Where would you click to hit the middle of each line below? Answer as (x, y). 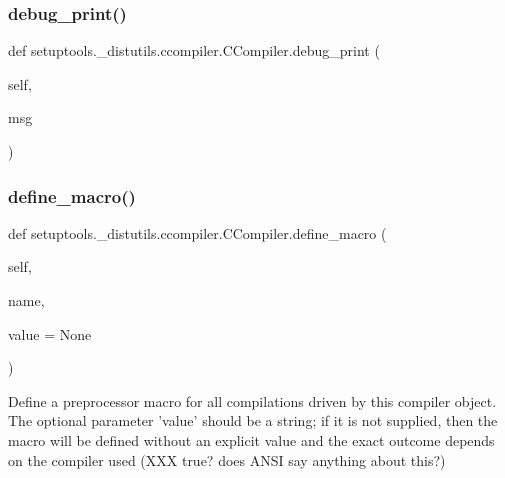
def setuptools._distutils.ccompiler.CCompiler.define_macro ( (197, 232)
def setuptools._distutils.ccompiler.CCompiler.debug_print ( (194, 50)
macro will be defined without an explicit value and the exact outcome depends (251, 439)
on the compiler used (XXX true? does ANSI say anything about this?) (227, 459)
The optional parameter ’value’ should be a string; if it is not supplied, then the (253, 420)
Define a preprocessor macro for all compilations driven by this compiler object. (252, 400)
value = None (50, 333)
